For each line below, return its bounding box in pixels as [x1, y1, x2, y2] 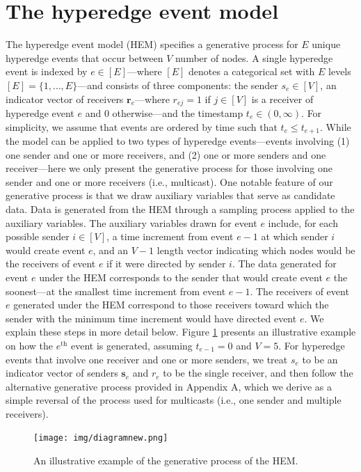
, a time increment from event [106, 229, 234, 244]
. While [320, 119, 351, 134]
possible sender [6, 229, 70, 244]
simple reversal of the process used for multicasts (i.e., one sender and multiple [6, 393, 342, 407]
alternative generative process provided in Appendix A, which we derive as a [6, 379, 332, 393]
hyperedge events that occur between [6, 50, 163, 65]
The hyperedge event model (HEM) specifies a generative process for [6, 37, 298, 52]
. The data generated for [232, 256, 337, 271]
